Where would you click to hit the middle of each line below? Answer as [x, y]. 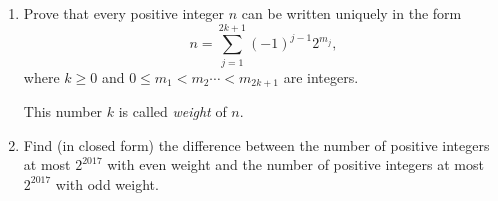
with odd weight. [107, 183]
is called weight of [172, 111]
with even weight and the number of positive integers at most [295, 164]
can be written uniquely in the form [351, 13]
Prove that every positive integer [124, 13]
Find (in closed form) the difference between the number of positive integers [256, 144]
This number [63, 111]
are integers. [321, 76]
